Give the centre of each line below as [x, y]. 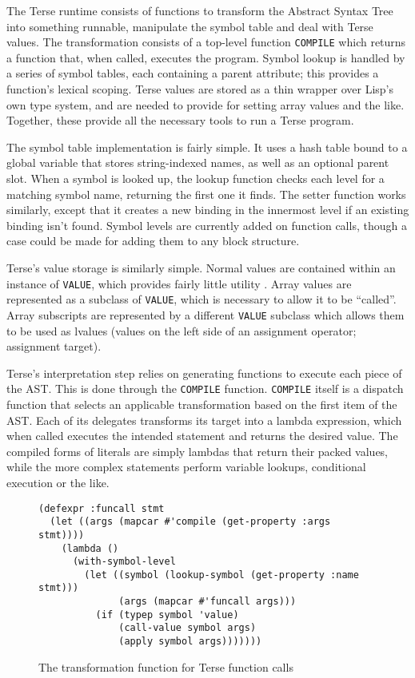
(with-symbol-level [124, 562]
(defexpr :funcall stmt [102, 508]
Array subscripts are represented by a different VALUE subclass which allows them [206, 314]
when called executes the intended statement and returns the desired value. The [202, 436]
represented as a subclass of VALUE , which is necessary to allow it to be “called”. [202, 299]
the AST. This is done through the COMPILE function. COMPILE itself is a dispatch [205, 389]
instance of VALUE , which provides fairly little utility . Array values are [179, 283]
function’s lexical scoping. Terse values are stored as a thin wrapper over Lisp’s [200, 89]
